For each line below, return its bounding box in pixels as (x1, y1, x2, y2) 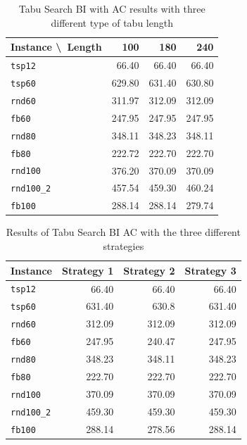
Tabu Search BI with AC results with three (18, 1, 205, 15)
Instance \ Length (11, 39, 102, 54)
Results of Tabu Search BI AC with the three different (6, 225, 241, 239)
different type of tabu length (51, 15, 173, 30)
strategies (103, 239, 144, 253)
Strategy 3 (184, 263, 236, 277)
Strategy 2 (123, 263, 175, 277)
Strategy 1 (61, 263, 114, 277)
